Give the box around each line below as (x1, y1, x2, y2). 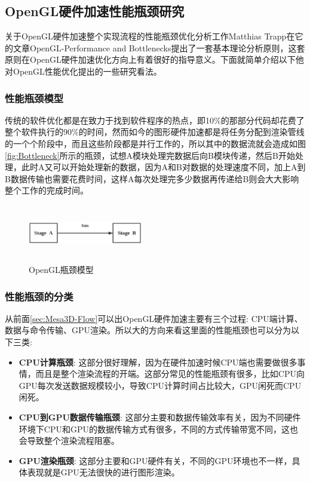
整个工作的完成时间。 (5, 184, 88, 197)
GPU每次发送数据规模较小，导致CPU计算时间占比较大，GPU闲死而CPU (19, 379, 302, 391)
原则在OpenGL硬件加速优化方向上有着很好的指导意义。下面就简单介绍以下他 (5, 53, 304, 66)
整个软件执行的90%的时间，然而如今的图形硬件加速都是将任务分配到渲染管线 (5, 125, 305, 138)
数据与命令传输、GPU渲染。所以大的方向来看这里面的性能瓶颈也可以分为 (5, 324, 291, 336)
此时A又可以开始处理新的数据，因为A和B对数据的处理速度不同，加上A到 (21, 161, 306, 173)
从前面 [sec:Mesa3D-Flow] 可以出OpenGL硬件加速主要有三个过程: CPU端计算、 (5, 312, 303, 324)
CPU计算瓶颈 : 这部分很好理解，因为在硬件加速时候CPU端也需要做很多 (19, 355, 297, 368)
